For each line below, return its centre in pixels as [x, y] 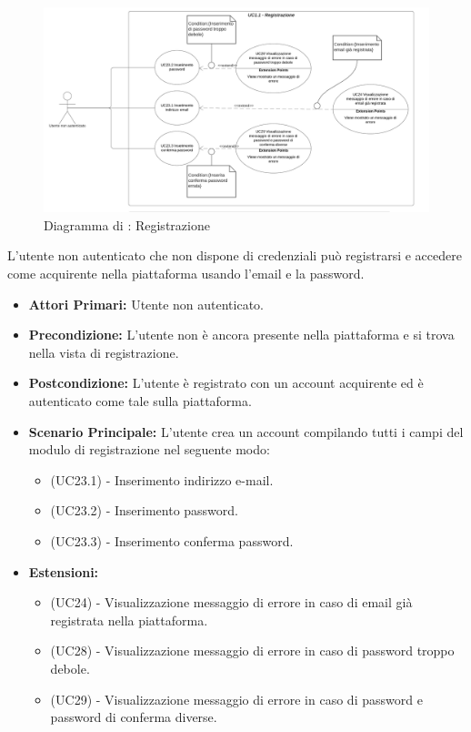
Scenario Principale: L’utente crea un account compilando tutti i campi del [246, 431]
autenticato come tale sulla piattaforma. [140, 401]
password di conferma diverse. [134, 717]
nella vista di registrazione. [104, 352]
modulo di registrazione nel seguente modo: [149, 449]
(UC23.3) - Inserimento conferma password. [172, 540]
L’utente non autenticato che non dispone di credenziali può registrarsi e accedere [235, 255]
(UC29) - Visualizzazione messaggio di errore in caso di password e [236, 699]
